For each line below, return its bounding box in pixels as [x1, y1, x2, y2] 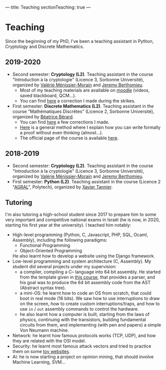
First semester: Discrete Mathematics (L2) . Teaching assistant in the [12, 103, 154, 109]
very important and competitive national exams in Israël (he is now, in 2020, [5, 217, 160, 223]
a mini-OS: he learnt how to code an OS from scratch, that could [19, 290, 152, 296]
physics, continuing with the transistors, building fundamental [19, 317, 146, 323]
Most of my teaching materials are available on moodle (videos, [19, 87, 150, 93]
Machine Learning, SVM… [12, 359, 66, 365]
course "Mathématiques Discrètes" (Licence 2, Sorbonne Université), [12, 108, 155, 114]
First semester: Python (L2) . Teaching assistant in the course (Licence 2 [12, 178, 161, 184]
